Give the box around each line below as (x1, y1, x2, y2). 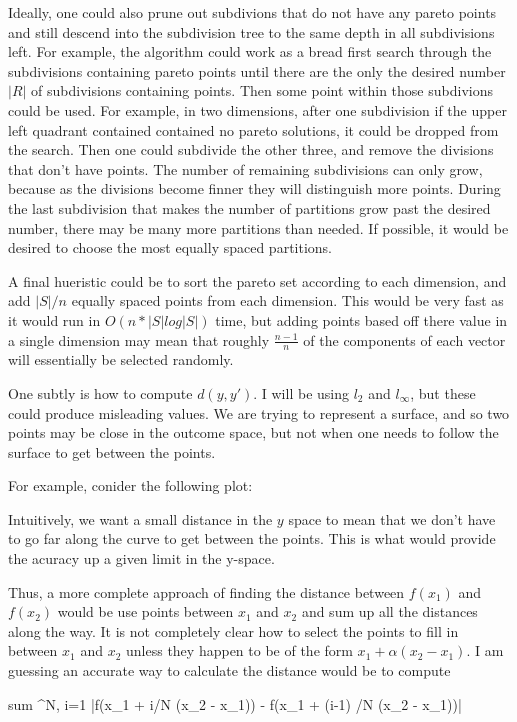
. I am (466, 640, 504, 661)
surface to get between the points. (8, 441, 216, 462)
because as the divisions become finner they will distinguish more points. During (8, 178, 501, 199)
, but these (410, 382, 476, 403)
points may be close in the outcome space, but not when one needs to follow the (8, 422, 499, 443)
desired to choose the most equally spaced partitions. (8, 237, 333, 258)
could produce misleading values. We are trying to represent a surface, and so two (8, 402, 510, 423)
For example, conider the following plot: (8, 475, 253, 496)
